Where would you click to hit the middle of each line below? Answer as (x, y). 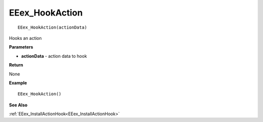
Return (16, 65)
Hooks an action (25, 38)
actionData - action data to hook (54, 56)
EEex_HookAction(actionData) (52, 27)
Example (18, 83)
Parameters (21, 47)
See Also (18, 105)
